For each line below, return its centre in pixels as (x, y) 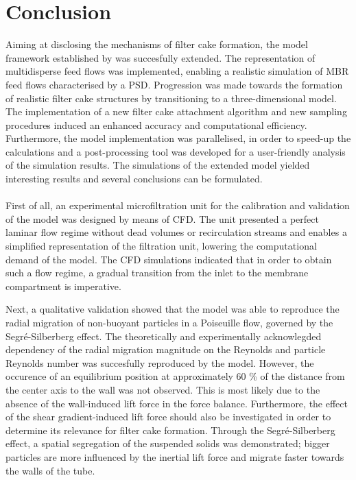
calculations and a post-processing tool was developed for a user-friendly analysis (176, 151)
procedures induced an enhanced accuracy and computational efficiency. (156, 124)
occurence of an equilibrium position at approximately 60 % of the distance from (175, 376)
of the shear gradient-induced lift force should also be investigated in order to (168, 417)
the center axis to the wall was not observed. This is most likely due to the (163, 389)
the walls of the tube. (50, 470)
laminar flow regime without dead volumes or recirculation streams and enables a (176, 232)
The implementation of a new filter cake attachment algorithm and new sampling (176, 111)
